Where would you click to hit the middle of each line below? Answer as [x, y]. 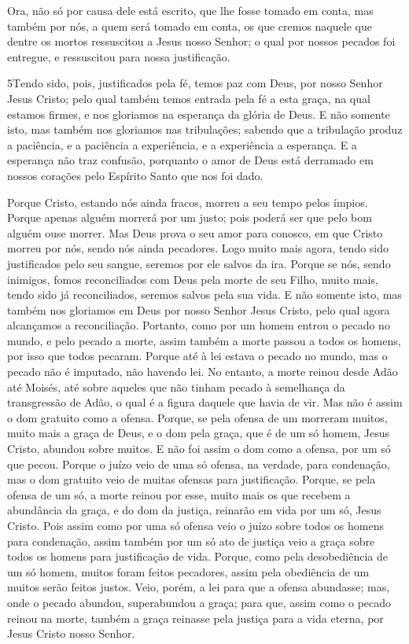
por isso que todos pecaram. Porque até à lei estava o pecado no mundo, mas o [197, 356]
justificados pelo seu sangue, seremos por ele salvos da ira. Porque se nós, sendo [199, 263]
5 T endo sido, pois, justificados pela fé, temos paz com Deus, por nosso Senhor [195, 83]
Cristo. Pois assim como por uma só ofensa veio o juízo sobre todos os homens [195, 525]
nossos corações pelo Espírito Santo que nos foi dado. [135, 175]
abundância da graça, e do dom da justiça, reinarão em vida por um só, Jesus [194, 510]
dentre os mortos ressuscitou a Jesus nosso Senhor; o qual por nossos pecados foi [201, 41]
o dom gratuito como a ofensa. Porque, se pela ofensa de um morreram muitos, [197, 417]
